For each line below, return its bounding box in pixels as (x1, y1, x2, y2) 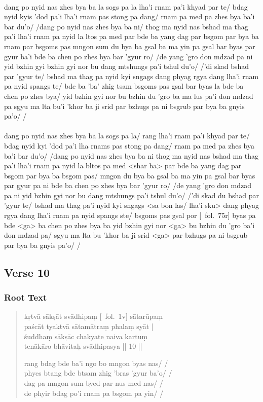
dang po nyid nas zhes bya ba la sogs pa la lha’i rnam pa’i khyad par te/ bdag (4, 1, 248, 12)
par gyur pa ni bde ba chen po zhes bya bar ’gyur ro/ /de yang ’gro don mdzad (4, 180, 252, 191)
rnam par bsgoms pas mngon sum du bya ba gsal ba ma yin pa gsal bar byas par (4, 41, 255, 51)
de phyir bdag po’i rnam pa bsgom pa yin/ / (24, 387, 164, 398)
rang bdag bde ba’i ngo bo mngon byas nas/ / (24, 357, 168, 368)
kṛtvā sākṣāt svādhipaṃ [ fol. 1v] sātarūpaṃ (24, 311, 163, 321)
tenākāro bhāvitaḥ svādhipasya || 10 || (24, 341, 142, 351)
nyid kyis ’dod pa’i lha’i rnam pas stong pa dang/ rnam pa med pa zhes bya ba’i (4, 11, 255, 22)
